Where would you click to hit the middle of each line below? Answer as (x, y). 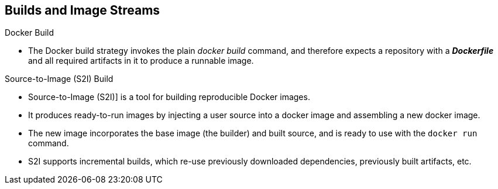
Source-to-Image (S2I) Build (59, 79)
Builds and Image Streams (83, 10)
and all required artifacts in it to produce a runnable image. (141, 61)
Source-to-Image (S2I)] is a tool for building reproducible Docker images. (169, 97)
